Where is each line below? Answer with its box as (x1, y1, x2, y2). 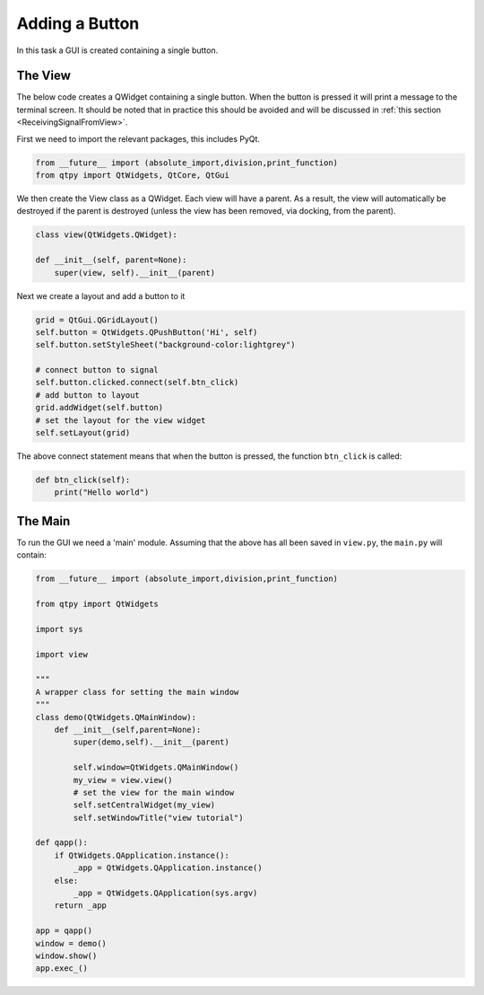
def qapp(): (35, 838, 89, 848)
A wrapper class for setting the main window (35, 687, 239, 697)
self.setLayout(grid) (35, 427, 131, 438)
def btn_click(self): (35, 474, 131, 485)
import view (35, 649, 89, 659)
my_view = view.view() (73, 775, 174, 785)
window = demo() (35, 938, 108, 948)
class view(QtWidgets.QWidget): (35, 230, 178, 240)
